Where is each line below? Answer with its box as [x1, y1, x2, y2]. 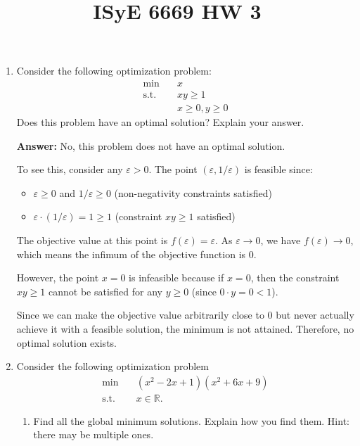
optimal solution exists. [16, 335, 117, 350]
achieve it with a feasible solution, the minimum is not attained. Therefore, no [16, 321, 354, 336]
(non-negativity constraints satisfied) [114, 185, 272, 200]
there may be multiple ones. [33, 427, 154, 442]
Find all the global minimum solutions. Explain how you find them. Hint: [33, 413, 349, 428]
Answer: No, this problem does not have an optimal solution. [16, 138, 285, 153]
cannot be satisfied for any [49, 283, 162, 298]
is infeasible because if [129, 270, 224, 285]
